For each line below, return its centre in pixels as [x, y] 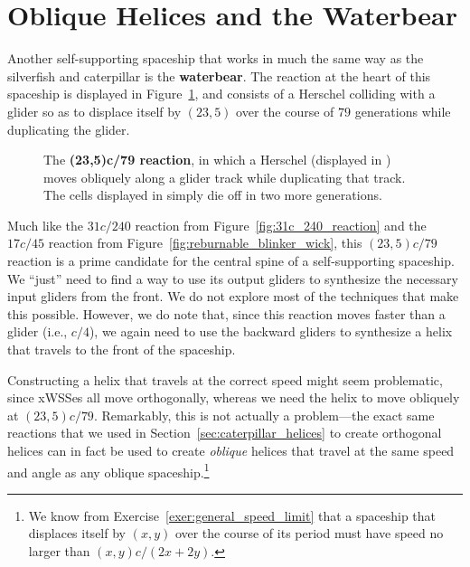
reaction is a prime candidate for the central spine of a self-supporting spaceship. [231, 261]
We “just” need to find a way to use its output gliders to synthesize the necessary [233, 278]
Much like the [45, 225]
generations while [403, 111]
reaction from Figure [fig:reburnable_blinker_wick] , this [205, 243]
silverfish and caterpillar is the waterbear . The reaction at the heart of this [219, 76]
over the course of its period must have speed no [309, 533]
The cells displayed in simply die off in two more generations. [213, 195]
